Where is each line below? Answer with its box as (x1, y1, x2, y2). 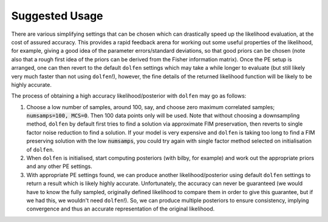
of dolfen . (26, 146, 55, 153)
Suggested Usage (11, 9, 103, 22)
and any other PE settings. (26, 163, 92, 170)
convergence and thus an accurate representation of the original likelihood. (26, 205, 215, 212)
